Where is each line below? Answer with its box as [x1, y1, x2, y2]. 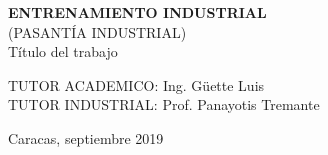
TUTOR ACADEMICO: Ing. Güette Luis [8, 74, 265, 95]
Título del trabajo [8, 41, 118, 62]
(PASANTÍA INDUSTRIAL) [8, 21, 187, 42]
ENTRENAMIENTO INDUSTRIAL [8, 2, 267, 22]
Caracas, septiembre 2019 [8, 127, 164, 148]
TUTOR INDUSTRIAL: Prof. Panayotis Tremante [8, 94, 320, 115]
